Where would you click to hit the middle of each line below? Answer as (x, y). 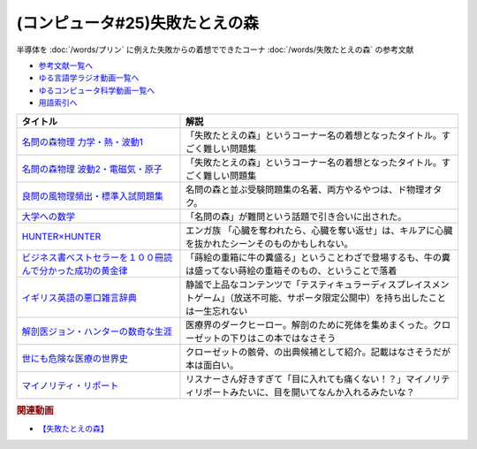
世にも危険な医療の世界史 (75, 358)
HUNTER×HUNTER (61, 236)
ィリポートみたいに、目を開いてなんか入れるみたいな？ (300, 392)
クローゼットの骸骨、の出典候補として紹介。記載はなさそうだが (318, 352)
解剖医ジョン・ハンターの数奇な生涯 (97, 331)
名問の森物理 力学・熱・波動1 (82, 141)
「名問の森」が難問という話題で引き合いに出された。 (296, 217)
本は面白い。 (212, 365)
